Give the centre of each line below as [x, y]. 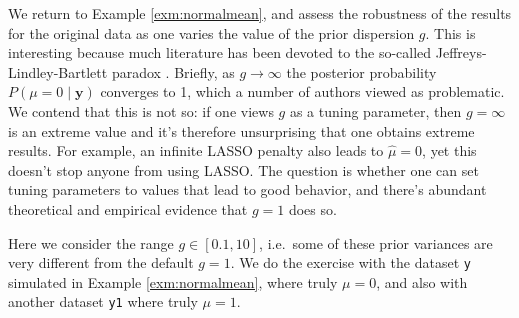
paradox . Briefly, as [173, 71]
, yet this [449, 150]
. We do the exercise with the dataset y [350, 262]
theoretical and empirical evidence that [128, 208]
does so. [312, 208]
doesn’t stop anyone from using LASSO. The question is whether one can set [243, 169]
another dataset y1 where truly [103, 301]
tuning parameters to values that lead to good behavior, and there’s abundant [247, 189]
